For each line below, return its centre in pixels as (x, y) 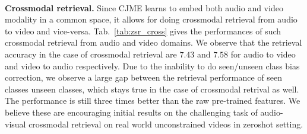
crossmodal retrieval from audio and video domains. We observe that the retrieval (153, 42)
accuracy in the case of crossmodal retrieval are (91, 54)
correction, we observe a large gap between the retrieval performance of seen (144, 77)
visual (15, 124)
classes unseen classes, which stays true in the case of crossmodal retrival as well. (152, 89)
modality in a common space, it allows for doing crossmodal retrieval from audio (151, 19)
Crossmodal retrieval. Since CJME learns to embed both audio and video (144, 7)
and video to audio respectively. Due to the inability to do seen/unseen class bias (152, 66)
